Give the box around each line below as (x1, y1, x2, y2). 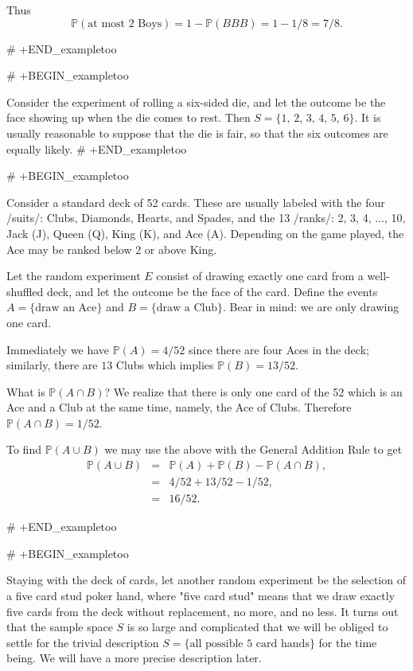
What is (6, 383, 45, 400)
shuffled (6, 283, 44, 299)
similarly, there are (6, 357, 98, 373)
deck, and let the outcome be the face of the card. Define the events (47, 283, 378, 299)
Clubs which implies (115, 357, 214, 373)
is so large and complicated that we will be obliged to (127, 618, 388, 635)
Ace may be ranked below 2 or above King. (6, 240, 217, 257)
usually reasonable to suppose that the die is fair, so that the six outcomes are (6, 124, 388, 141)
